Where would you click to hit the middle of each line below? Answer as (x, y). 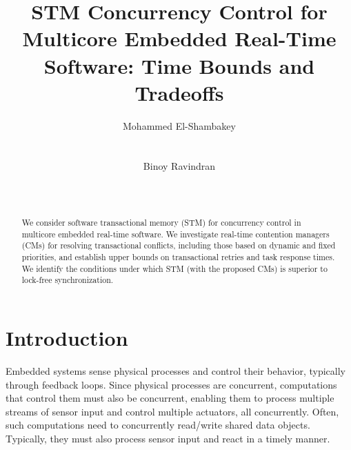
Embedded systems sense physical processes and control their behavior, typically (175, 370)
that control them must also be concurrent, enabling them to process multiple (170, 398)
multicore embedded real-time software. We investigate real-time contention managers (175, 234)
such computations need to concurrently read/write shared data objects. (158, 425)
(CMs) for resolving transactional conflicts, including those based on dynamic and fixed (179, 245)
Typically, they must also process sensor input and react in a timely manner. (168, 438)
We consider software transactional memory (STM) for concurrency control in (161, 223)
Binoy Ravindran (179, 166)
